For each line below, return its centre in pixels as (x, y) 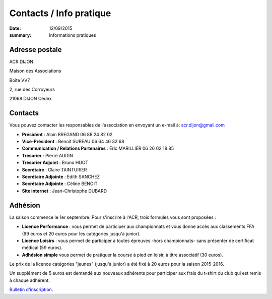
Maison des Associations (35, 71)
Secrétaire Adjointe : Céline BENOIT (60, 184)
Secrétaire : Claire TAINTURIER (54, 169)
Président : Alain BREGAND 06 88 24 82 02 (67, 134)
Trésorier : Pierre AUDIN (47, 155)
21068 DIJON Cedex (30, 99)
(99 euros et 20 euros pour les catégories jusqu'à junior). (81, 233)
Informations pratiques (73, 35)
